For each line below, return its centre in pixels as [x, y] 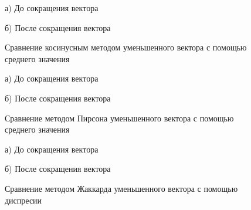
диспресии [23, 200]
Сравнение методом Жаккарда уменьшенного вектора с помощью [121, 188]
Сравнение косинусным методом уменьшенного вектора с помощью [126, 47]
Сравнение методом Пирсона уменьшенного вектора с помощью [119, 118]
